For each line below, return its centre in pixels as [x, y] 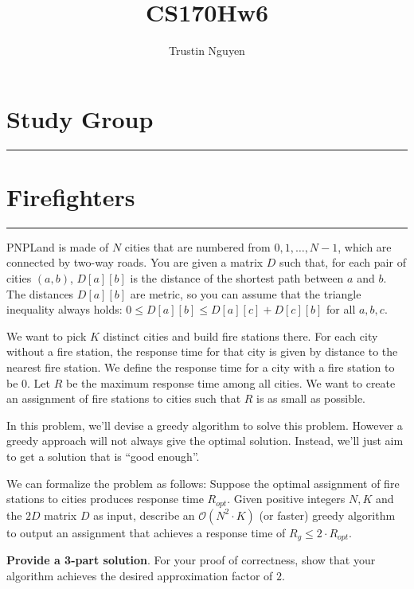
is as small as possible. [311, 398]
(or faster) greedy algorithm [327, 515]
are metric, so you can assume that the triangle [246, 293]
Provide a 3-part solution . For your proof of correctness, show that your [191, 560]
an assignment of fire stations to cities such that [124, 398]
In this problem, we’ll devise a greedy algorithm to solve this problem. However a [205, 425]
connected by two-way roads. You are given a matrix [135, 262]
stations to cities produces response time [105, 499]
